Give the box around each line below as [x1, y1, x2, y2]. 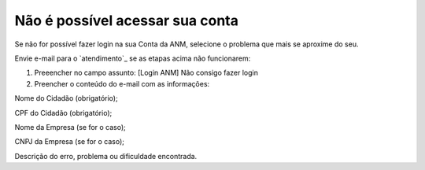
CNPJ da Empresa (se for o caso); [14, 137, 125, 146]
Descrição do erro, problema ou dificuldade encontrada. [14, 151, 198, 161]
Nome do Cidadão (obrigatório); [14, 94, 118, 103]
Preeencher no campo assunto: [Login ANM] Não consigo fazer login [34, 68, 259, 78]
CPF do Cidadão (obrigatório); [14, 108, 113, 117]
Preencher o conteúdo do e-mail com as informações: [34, 79, 210, 88]
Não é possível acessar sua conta [14, 12, 239, 29]
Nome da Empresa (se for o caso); [14, 122, 126, 131]
